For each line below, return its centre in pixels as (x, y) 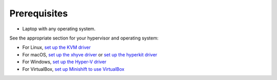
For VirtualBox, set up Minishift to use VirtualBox (73, 69)
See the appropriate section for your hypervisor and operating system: (84, 38)
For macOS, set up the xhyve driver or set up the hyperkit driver (90, 54)
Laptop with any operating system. (59, 29)
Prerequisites (39, 13)
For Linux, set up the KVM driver (56, 47)
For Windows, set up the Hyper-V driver (64, 62)
